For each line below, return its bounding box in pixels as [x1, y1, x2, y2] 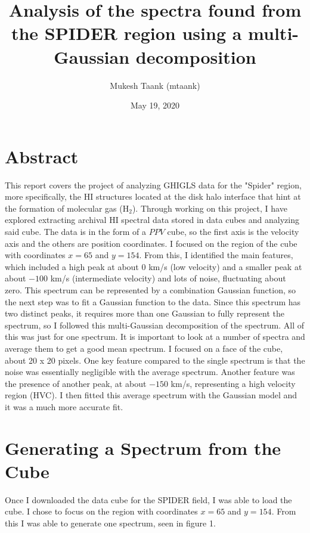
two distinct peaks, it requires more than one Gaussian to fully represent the [5, 307, 284, 320]
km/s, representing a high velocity [170, 377, 296, 389]
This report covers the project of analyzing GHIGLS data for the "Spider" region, [5, 178, 302, 191]
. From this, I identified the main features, [139, 249, 293, 261]
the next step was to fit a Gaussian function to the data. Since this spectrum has [5, 295, 301, 308]
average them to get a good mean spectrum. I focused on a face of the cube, [5, 342, 283, 354]
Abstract [5, 144, 79, 168]
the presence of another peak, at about [5, 377, 147, 389]
